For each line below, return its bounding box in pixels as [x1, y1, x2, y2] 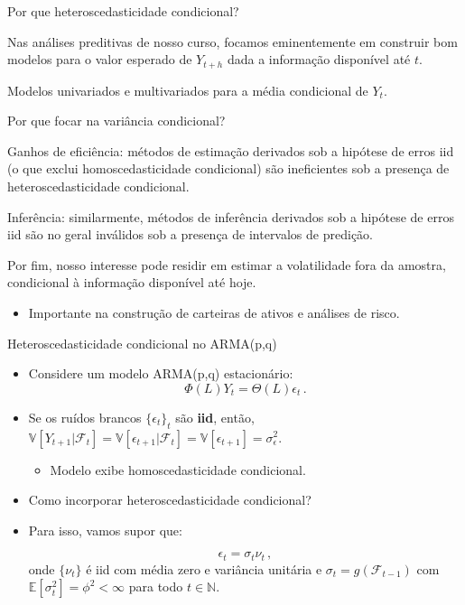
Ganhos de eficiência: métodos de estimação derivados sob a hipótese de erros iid [7, 141, 454, 160]
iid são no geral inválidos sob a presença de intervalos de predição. [7, 225, 373, 244]
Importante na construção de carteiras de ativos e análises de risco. [28, 302, 400, 321]
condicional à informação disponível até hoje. [7, 273, 256, 292]
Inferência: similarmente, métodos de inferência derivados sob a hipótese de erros [7, 207, 454, 226]
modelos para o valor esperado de [7, 50, 192, 69]
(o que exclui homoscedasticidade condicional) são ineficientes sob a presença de [7, 159, 450, 178]
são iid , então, [175, 407, 255, 426]
